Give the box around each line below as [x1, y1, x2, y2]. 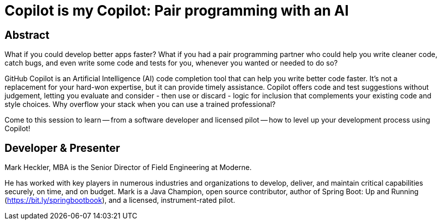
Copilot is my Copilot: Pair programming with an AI [5, 2, 349, 19]
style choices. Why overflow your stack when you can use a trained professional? [5, 100, 276, 109]
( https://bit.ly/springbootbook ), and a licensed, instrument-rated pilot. [5, 196, 235, 205]
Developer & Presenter [5, 141, 120, 154]
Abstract [5, 28, 49, 41]
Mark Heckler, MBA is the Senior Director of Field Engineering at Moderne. [5, 163, 252, 172]
